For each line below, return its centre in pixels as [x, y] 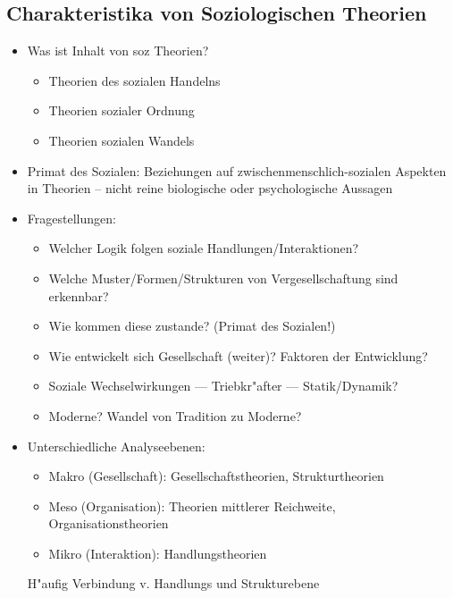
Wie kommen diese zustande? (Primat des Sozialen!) [192, 326]
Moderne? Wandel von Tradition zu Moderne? [175, 415]
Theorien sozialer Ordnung [122, 110]
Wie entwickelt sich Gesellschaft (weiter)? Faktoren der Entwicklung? [238, 355]
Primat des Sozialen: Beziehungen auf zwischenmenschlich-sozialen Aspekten [237, 170]
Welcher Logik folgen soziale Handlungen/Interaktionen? [204, 248]
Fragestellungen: [71, 218]
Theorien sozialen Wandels [122, 140]
